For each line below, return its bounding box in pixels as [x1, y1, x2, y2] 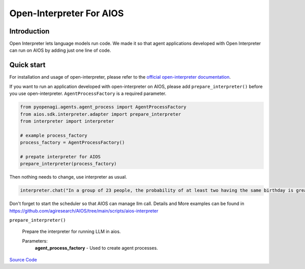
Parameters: [22, 238, 48, 244]
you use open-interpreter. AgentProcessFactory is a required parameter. [9, 90, 167, 96]
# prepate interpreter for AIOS [20, 154, 101, 159]
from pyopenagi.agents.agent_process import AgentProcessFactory [20, 104, 187, 110]
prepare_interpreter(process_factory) [20, 161, 117, 167]
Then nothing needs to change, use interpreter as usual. [9, 174, 127, 180]
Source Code [9, 256, 38, 262]
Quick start [9, 61, 46, 70]
